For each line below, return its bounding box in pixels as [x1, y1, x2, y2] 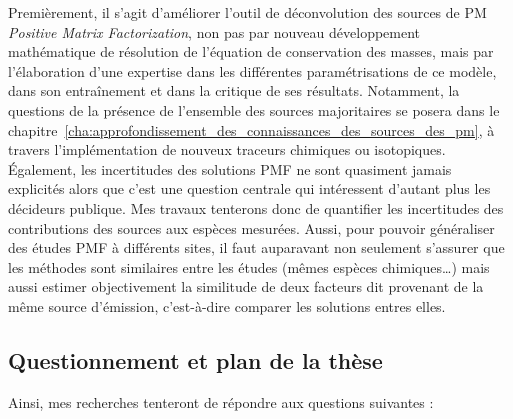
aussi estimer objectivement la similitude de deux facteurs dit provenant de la [8, 276, 484, 297]
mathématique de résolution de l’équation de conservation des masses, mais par [8, 41, 494, 62]
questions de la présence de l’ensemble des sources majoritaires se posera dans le [8, 99, 500, 120]
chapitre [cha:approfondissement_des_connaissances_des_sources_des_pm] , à [8, 119, 495, 140]
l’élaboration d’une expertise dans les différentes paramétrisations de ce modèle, [8, 60, 497, 81]
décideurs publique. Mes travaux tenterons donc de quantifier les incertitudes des [8, 197, 504, 218]
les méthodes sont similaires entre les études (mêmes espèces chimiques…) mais [8, 256, 490, 277]
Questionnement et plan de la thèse [8, 344, 383, 375]
